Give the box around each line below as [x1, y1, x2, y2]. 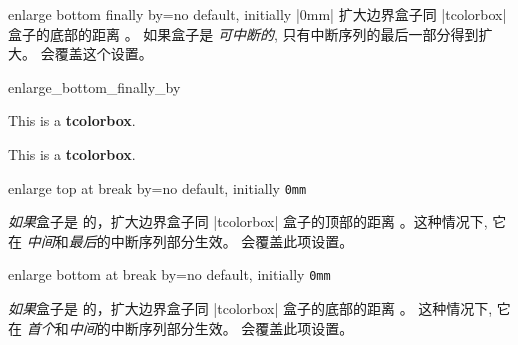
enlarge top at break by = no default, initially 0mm [8, 177, 307, 198]
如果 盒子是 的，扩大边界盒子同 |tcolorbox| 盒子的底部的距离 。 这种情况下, [8, 298, 493, 319]
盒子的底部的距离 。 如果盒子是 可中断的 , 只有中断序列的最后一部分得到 [8, 23, 479, 44]
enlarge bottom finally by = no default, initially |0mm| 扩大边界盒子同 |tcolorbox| [8, 4, 507, 24]
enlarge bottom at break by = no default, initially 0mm [8, 264, 331, 285]
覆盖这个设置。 [54, 43, 153, 64]
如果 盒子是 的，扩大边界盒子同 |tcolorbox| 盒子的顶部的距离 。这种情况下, [8, 211, 488, 232]
